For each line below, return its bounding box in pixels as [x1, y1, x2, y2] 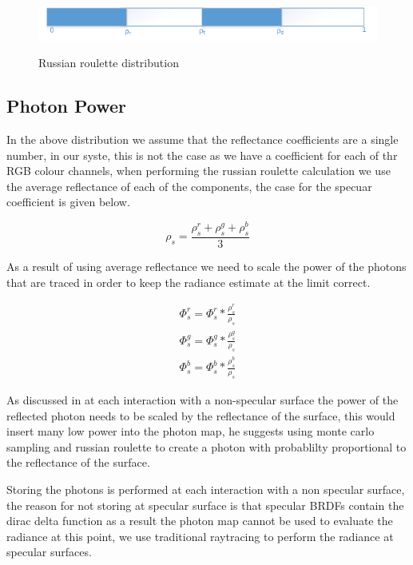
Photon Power [6, 94, 126, 118]
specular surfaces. [6, 543, 92, 560]
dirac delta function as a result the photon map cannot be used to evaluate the [6, 512, 393, 529]
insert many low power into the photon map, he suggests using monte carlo [6, 423, 375, 440]
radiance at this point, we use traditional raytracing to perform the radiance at [6, 527, 394, 544]
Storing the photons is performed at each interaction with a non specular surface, [6, 480, 405, 497]
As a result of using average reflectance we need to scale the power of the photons [6, 257, 407, 274]
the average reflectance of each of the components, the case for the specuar [6, 177, 372, 194]
